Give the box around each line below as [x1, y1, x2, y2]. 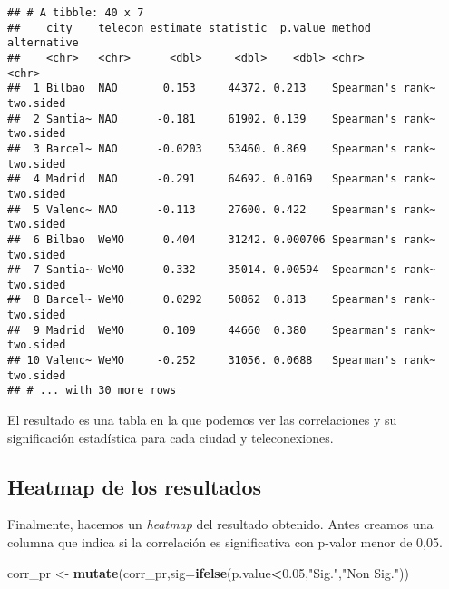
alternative [7, 36, 79, 50]
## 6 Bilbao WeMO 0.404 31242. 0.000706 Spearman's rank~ [7, 232, 436, 246]
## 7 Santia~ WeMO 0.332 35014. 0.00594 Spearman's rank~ [7, 263, 436, 277]
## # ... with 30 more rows [7, 384, 177, 398]
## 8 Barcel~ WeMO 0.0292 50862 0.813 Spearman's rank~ [7, 293, 436, 307]
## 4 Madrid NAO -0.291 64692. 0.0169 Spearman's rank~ [7, 172, 436, 186]
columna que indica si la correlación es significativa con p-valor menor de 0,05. [7, 533, 443, 552]
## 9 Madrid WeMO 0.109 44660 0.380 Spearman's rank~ [7, 323, 436, 337]
